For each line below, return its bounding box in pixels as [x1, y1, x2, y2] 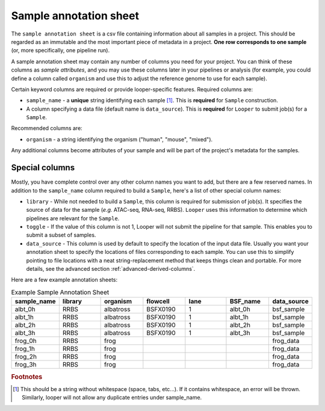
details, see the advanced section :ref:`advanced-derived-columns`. [26, 265, 196, 273]
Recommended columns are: [11, 125, 82, 132]
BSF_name [229, 297, 261, 306]
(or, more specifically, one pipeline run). [11, 47, 110, 54]
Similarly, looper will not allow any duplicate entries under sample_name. [22, 394, 202, 401]
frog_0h [14, 337, 37, 345]
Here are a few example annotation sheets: [11, 276, 117, 283]
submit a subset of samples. [26, 232, 96, 239]
